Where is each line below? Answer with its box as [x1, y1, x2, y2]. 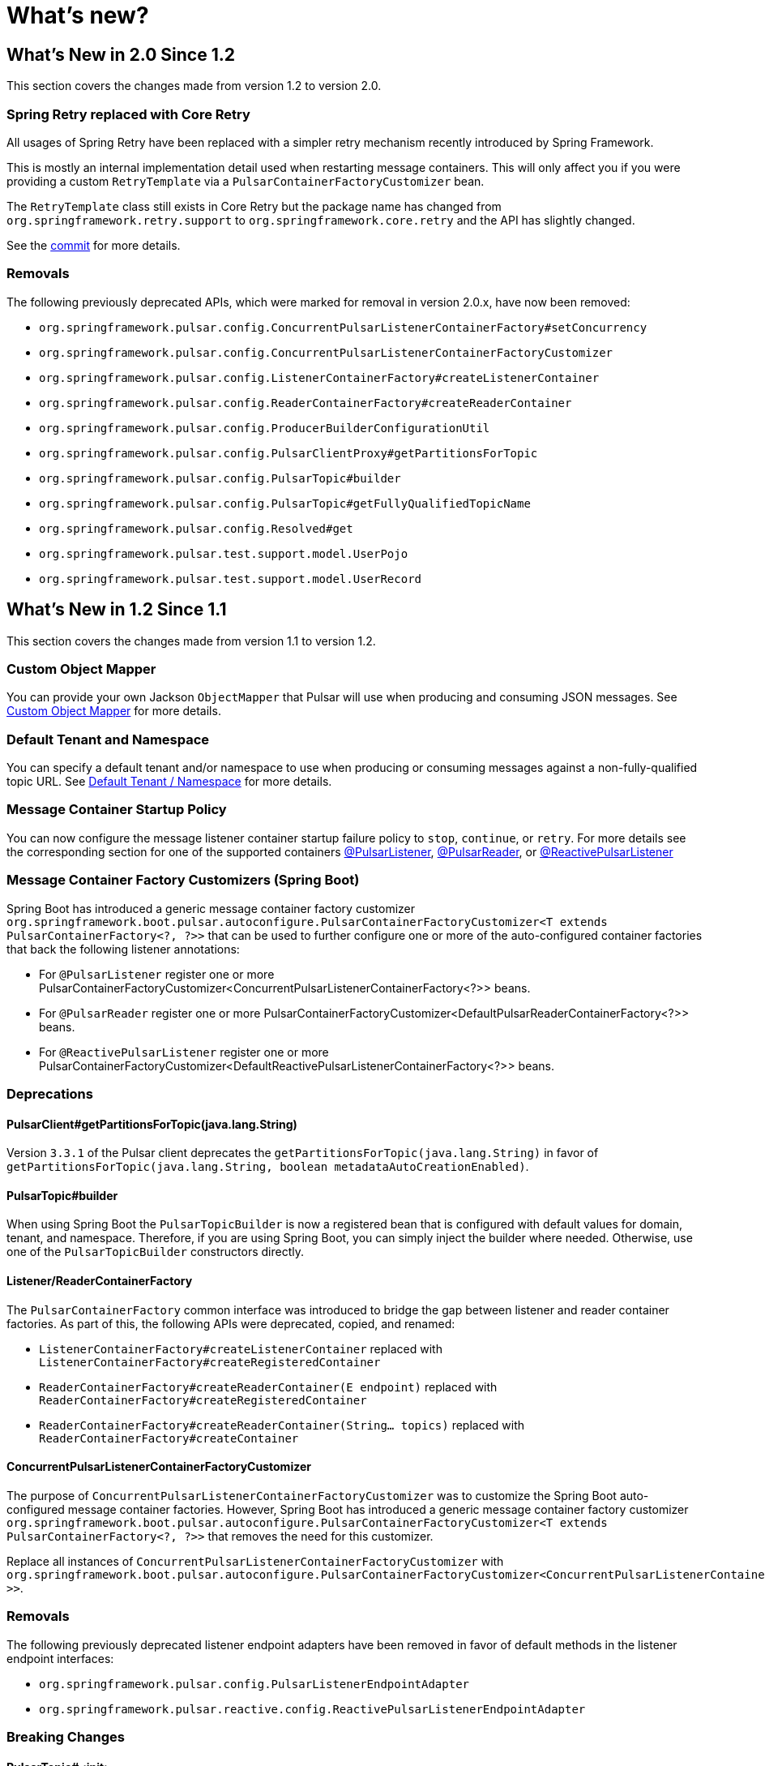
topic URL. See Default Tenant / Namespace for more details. [6, 774, 332, 789]
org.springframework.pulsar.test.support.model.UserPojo [39, 547, 408, 560]
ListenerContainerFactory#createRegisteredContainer [39, 1355, 381, 1369]
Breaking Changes [6, 1728, 126, 1745]
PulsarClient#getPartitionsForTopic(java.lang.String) [6, 1117, 297, 1131]
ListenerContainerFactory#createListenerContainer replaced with [39, 1341, 442, 1356]
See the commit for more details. [6, 238, 181, 252]
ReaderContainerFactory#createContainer [39, 1431, 299, 1445]
